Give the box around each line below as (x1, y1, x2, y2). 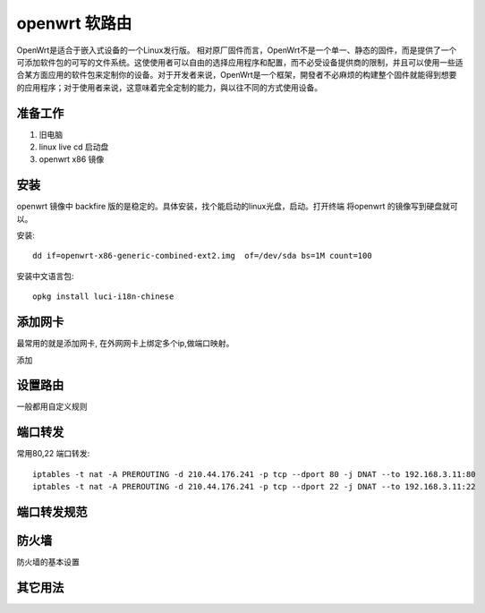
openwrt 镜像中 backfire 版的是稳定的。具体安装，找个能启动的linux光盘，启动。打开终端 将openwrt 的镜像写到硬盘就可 (16, 201, 458, 212)
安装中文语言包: (16, 270, 75, 281)
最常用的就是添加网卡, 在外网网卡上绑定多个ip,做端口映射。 (16, 338, 234, 349)
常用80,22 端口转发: (16, 448, 90, 459)
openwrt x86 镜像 (38, 154, 105, 165)
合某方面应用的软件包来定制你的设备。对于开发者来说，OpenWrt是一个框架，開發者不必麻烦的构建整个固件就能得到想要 (16, 70, 457, 81)
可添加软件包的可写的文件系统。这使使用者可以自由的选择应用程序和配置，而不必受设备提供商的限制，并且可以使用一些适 (16, 56, 464, 67)
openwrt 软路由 (16, 13, 132, 33)
